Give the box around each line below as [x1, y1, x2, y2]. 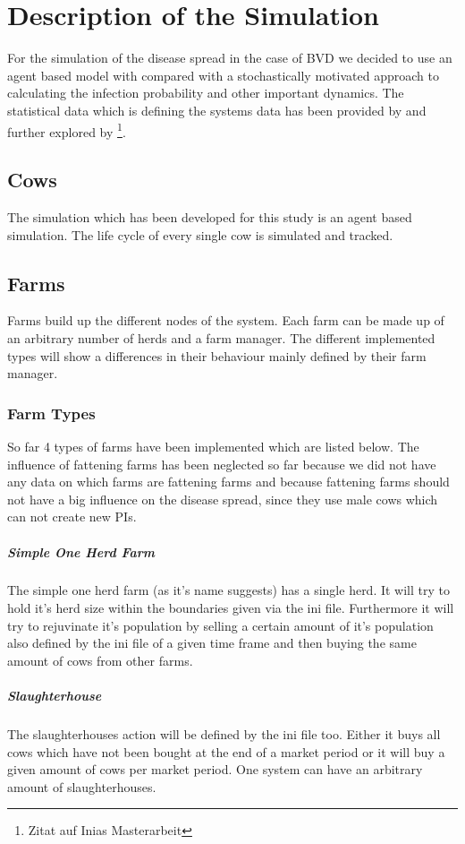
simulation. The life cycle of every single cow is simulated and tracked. [7, 225, 393, 244]
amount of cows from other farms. [7, 650, 193, 669]
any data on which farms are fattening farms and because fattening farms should [7, 472, 450, 491]
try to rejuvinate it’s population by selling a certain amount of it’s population [7, 616, 434, 634]
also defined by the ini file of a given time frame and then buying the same [7, 633, 417, 652]
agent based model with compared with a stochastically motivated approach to [7, 65, 439, 84]
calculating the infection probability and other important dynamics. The [7, 83, 404, 102]
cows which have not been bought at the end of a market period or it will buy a [7, 742, 445, 761]
